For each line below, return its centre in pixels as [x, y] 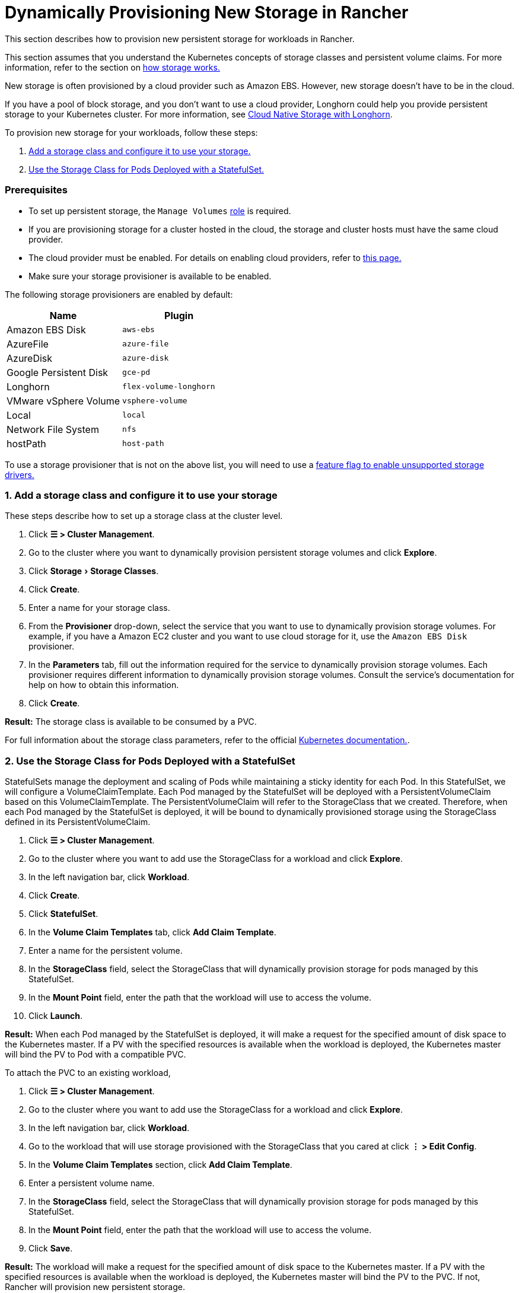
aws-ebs [138, 329]
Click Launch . [56, 1016]
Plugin [179, 315]
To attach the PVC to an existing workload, [88, 1073]
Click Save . [51, 1248]
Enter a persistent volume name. [92, 1183]
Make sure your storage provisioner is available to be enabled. [150, 276]
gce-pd [136, 372]
